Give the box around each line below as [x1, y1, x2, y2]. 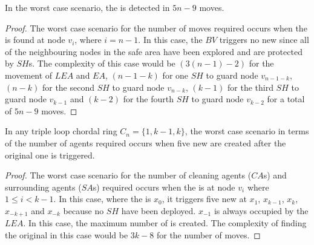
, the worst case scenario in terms [185, 125, 309, 137]
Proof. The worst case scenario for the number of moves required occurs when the [5, 21, 307, 34]
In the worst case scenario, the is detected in [5, 1, 170, 13]
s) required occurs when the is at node [93, 180, 235, 193]
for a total [267, 93, 305, 105]
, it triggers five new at [162, 192, 247, 205]
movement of [5, 68, 53, 81]
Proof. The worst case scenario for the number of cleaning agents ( [5, 169, 252, 181]
